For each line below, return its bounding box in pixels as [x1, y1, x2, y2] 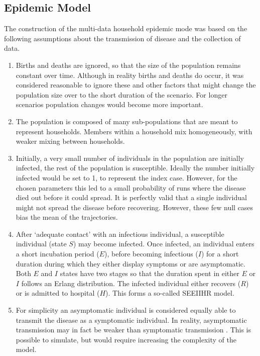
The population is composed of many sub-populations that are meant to [16, 116, 238, 126]
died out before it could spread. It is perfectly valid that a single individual [16, 192, 247, 203]
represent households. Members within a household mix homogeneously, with [16, 126, 252, 136]
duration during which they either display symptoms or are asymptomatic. [16, 258, 245, 269]
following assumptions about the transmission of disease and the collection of [4, 33, 241, 43]
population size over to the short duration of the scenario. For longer [16, 89, 227, 100]
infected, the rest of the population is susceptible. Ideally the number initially [16, 162, 255, 173]
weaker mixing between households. [16, 136, 125, 146]
